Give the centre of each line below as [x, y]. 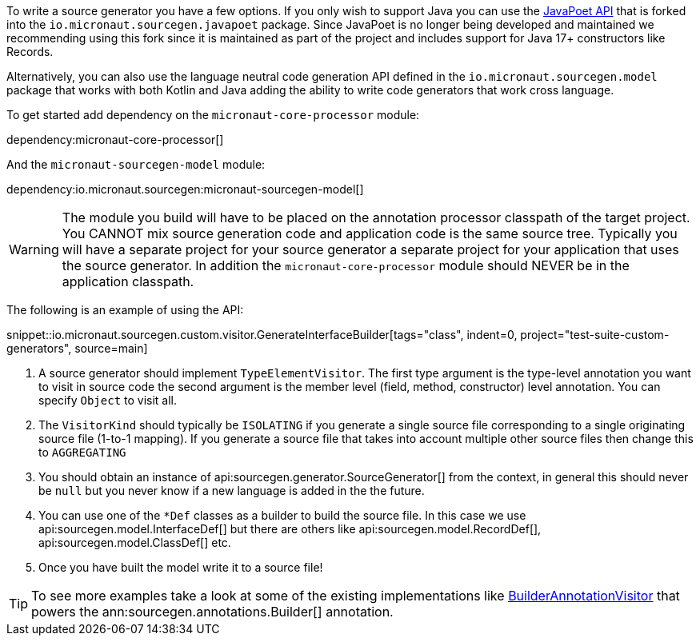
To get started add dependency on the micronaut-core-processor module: [213, 115]
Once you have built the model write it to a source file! [181, 567]
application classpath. [128, 281]
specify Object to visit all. [108, 400]
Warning [34, 249]
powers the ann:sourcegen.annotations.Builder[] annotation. [212, 612]
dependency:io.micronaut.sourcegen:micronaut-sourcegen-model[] [185, 189]
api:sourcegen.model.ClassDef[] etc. [135, 542]
